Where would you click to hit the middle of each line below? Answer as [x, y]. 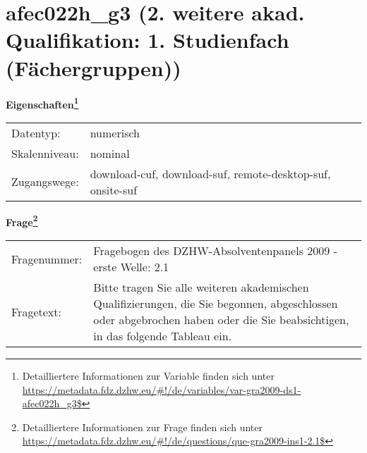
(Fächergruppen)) [94, 67]
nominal [110, 153]
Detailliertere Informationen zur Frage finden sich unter [143, 427]
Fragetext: [36, 311]
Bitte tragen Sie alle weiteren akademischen [201, 287]
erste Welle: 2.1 [131, 267]
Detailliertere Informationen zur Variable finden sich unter [148, 376]
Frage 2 [22, 221]
